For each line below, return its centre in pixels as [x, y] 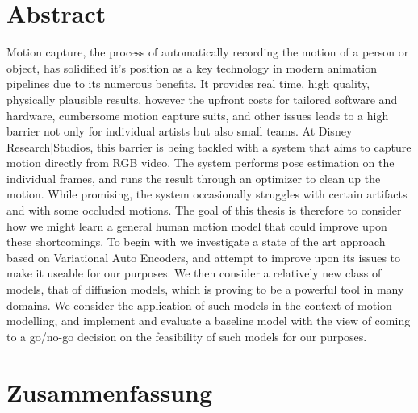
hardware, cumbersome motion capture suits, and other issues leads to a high [198, 115]
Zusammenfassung [110, 392]
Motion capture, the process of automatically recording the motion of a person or [208, 52]
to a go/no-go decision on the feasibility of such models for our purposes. [187, 336]
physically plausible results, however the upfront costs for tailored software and [202, 99]
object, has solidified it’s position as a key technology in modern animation [192, 67]
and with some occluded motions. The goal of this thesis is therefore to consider [204, 210]
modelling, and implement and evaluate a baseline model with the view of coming [209, 321]
